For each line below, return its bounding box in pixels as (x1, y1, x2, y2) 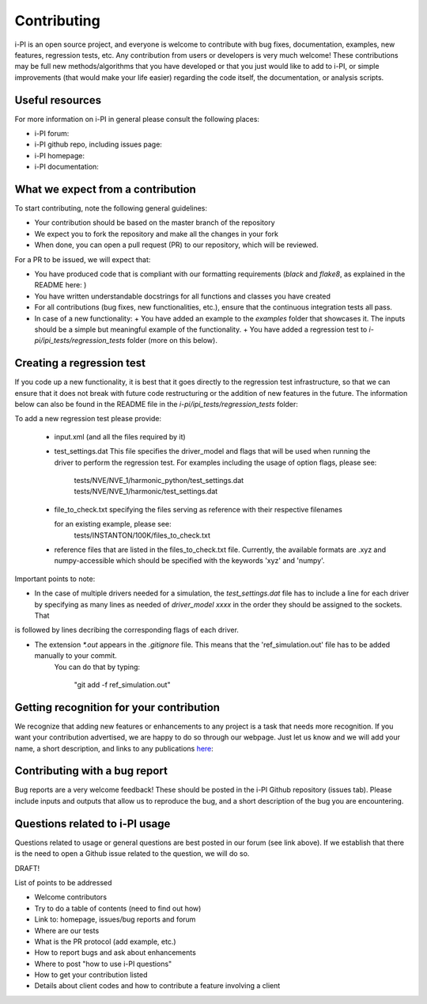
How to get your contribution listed (34, 970, 148, 979)
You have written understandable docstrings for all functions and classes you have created (34, 291, 331, 301)
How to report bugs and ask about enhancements (34, 948, 197, 957)
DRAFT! (14, 863, 40, 873)
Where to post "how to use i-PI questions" (34, 959, 172, 968)
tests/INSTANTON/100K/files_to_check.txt (74, 531, 211, 540)
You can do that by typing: (54, 662, 141, 671)
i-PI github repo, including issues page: (34, 139, 162, 150)
